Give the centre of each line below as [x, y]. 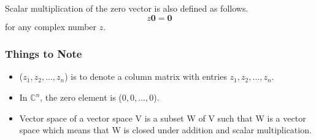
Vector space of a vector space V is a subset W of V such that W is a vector [163, 118]
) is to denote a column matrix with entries [146, 76]
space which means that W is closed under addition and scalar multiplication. [165, 130]
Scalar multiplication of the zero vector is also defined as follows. [127, 8]
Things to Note [44, 54]
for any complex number [51, 26]
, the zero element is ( [81, 97]
